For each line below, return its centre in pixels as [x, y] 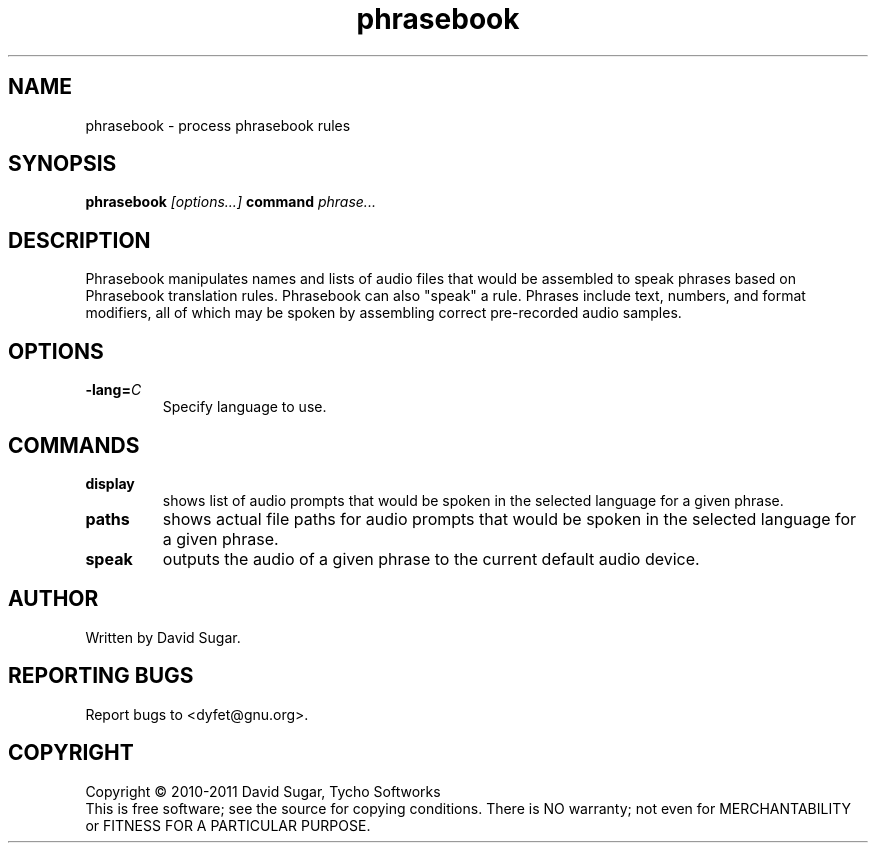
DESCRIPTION [79, 240]
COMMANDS [74, 445]
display [110, 483]
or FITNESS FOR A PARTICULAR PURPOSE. [228, 825]
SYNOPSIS [62, 164]
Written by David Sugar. [163, 637]
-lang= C [113, 390]
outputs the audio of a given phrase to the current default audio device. [431, 558]
